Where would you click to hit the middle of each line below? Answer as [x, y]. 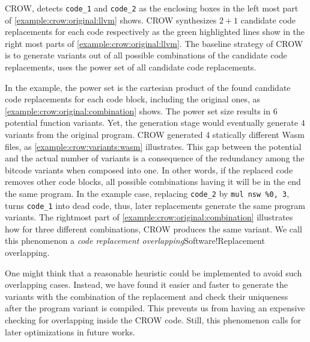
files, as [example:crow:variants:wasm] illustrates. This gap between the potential [153, 146]
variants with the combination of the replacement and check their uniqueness [147, 296]
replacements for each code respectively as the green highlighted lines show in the [155, 32]
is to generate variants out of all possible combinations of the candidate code [146, 55]
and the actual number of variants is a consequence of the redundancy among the [155, 158]
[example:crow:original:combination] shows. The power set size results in [138, 110]
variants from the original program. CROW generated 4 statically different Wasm [155, 134]
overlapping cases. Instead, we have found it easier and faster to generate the [147, 284]
